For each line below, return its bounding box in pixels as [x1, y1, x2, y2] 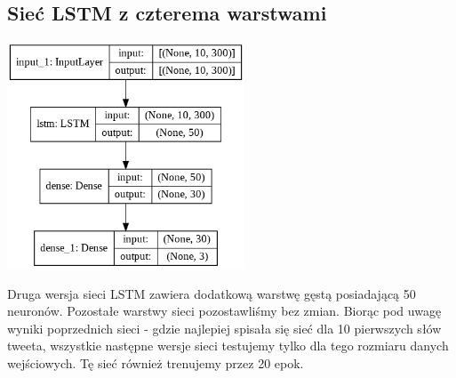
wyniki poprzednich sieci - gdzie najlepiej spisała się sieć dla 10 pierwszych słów [7, 318, 442, 337]
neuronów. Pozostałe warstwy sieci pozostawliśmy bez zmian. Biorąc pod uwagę [7, 302, 442, 320]
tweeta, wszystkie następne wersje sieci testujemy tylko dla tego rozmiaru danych [7, 336, 449, 355]
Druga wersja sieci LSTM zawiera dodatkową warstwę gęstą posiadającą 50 [7, 284, 416, 302]
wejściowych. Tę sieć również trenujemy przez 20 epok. [7, 353, 304, 372]
